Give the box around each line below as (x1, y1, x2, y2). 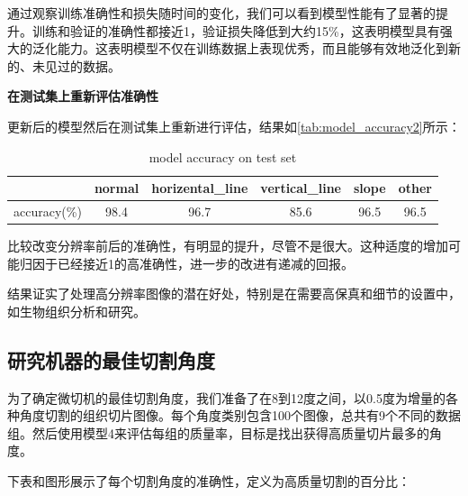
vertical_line (260, 179, 341, 197)
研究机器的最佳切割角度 (7, 345, 215, 373)
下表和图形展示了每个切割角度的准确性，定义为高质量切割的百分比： (7, 472, 410, 491)
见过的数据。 (44, 56, 121, 75)
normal (94, 179, 139, 197)
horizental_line (151, 179, 248, 197)
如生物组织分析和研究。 (7, 301, 146, 320)
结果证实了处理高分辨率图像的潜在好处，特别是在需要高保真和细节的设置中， (7, 284, 461, 303)
